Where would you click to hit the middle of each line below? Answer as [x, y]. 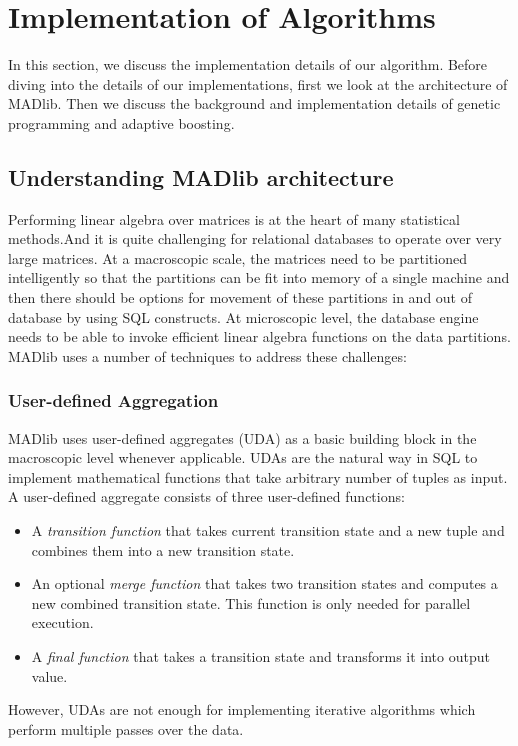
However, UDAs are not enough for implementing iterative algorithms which [242, 709]
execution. [62, 622]
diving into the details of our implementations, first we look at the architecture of [258, 83]
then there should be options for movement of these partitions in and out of [240, 297]
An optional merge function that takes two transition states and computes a [264, 583]
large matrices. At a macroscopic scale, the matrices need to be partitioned [237, 257]
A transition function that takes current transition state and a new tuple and [268, 530]
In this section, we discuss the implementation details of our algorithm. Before [248, 64]
